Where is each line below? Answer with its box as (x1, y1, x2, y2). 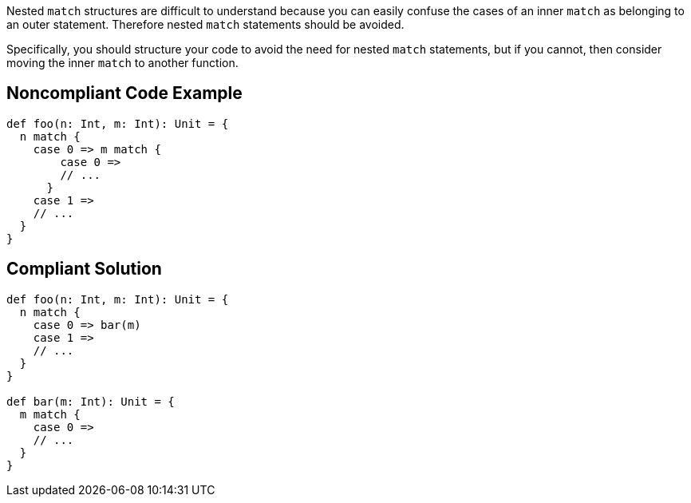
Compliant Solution (6, 259, 162, 279)
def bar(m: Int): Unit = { (6, 394, 175, 408)
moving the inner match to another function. (6, 56, 239, 69)
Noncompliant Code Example (6, 83, 243, 104)
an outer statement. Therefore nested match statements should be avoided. (6, 18, 405, 31)
